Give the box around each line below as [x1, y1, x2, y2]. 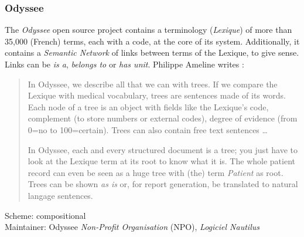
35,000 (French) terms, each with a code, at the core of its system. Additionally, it [5, 35, 300, 47]
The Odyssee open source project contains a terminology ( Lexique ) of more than [5, 23, 292, 36]
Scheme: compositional [5, 209, 86, 221]
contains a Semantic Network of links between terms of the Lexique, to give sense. [5, 46, 299, 59]
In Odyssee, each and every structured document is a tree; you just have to [28, 143, 298, 155]
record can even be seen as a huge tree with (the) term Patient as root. [28, 166, 283, 178]
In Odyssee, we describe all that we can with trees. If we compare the [28, 77, 278, 90]
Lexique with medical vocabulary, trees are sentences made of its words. [28, 89, 286, 101]
